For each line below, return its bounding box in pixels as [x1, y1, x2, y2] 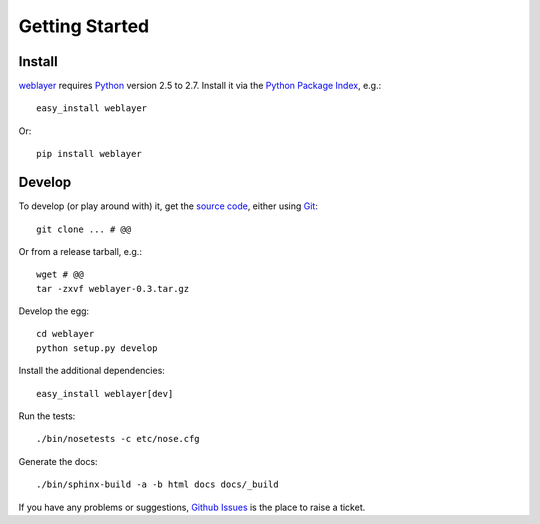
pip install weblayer [36, 148, 142, 160]
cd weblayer [36, 328, 95, 340]
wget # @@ [36, 269, 84, 280]
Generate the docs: [18, 455, 99, 467]
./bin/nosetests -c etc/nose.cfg [36, 433, 200, 445]
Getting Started [18, 15, 150, 37]
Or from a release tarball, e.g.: [18, 245, 142, 257]
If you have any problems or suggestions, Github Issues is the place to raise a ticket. [18, 501, 366, 513]
